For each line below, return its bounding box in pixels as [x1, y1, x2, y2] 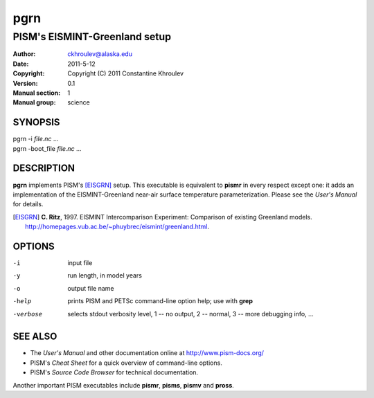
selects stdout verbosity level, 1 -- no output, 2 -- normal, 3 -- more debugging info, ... [67, 309, 314, 318]
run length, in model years [67, 271, 142, 280]
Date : [12, 60, 29, 68]
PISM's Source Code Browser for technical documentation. [30, 368, 199, 377]
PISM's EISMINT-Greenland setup [12, 30, 172, 43]
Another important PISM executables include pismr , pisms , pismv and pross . [12, 381, 235, 389]
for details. [12, 200, 44, 208]
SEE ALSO [12, 331, 57, 343]
